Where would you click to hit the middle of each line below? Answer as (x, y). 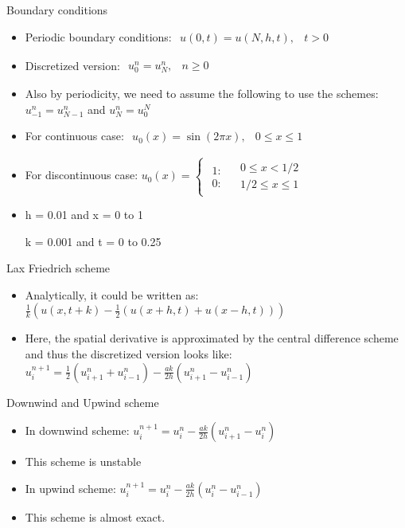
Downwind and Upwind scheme (83, 402)
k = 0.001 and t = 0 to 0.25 (93, 241)
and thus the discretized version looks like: (129, 354)
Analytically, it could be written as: (112, 294)
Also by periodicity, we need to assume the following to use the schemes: (202, 94)
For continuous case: (74, 136)
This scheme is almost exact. (95, 516)
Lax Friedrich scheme (58, 268)
